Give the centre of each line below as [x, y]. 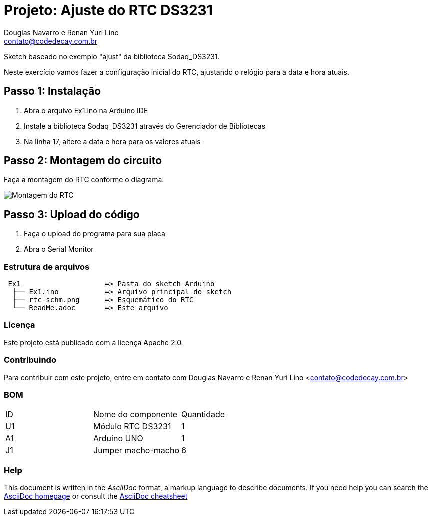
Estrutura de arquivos [47, 267]
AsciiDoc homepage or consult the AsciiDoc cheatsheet [96, 496]
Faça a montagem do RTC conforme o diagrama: [84, 180]
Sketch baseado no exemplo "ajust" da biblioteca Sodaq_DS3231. [112, 56]
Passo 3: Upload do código [72, 214]
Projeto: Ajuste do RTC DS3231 [108, 10]
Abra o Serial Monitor [59, 249]
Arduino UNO [118, 439]
